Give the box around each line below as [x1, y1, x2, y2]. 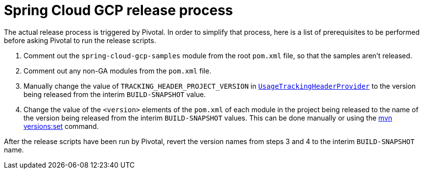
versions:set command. [23, 122, 99, 130]
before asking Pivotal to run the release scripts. [4, 36, 156, 45]
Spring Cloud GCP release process [4, 2, 233, 19]
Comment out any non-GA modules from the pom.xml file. [23, 66, 211, 75]
